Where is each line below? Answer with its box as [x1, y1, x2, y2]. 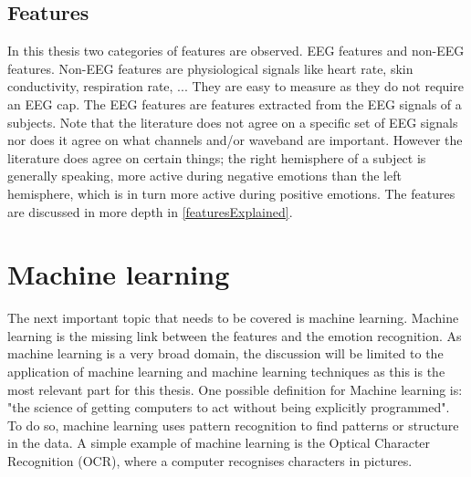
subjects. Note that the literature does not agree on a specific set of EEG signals [7, 112, 458, 131]
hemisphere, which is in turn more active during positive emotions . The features [7, 183, 455, 202]
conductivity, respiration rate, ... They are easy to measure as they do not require [7, 77, 464, 96]
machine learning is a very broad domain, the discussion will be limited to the [7, 344, 444, 363]
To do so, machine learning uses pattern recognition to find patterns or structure [7, 415, 459, 434]
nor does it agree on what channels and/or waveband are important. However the [7, 130, 463, 150]
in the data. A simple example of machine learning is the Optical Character [7, 433, 431, 452]
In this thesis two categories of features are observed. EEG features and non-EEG [7, 41, 465, 60]
